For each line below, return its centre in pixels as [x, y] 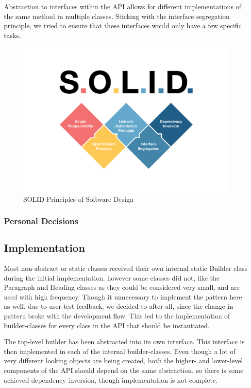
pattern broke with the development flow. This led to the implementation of [117, 315]
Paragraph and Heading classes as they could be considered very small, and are [122, 287]
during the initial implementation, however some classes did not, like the [112, 277]
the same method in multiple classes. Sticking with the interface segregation [117, 16]
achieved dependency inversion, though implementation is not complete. [111, 379]
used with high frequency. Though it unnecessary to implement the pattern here [123, 296]
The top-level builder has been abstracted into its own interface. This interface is [124, 342]
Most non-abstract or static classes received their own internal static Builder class [126, 268]
